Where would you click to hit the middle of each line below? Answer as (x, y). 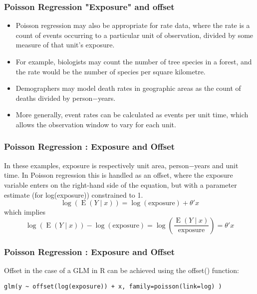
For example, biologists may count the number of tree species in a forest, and (134, 61)
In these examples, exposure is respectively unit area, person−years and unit (121, 165)
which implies (25, 212)
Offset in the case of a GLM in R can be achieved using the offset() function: (122, 270)
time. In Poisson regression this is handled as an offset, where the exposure (119, 175)
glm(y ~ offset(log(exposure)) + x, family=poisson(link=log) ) (113, 286)
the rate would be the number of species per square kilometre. (111, 71)
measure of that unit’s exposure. (65, 45)
